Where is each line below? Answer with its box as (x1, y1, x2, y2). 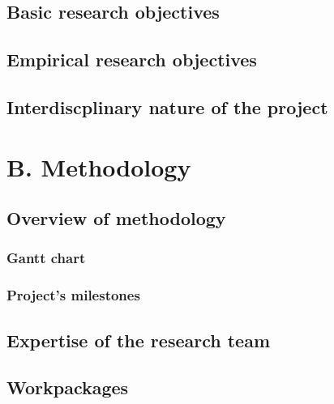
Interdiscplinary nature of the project (6, 94, 328, 119)
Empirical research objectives (6, 47, 257, 72)
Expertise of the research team (6, 327, 271, 352)
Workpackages (6, 375, 129, 400)
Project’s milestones (6, 285, 140, 305)
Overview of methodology (6, 206, 226, 231)
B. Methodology (6, 150, 191, 183)
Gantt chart (6, 248, 86, 268)
